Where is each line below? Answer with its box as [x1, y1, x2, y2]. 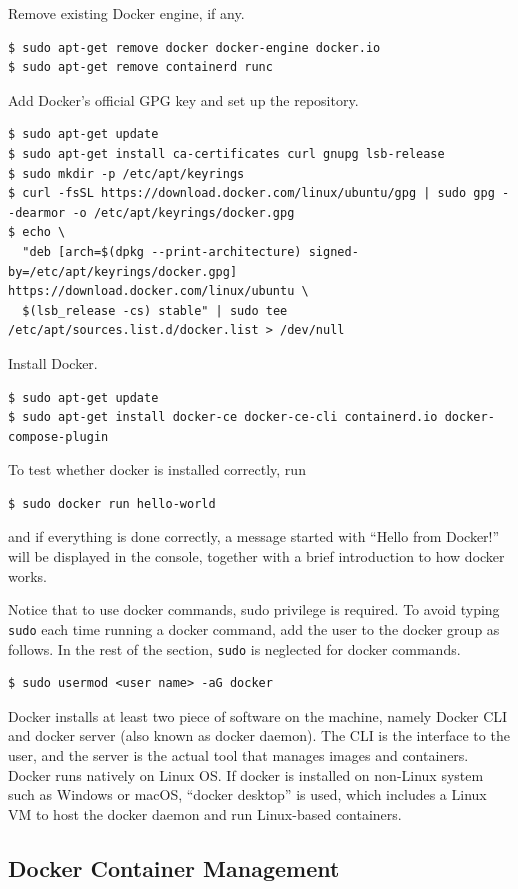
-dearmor [8, 205, 66, 220]
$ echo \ [8, 225, 66, 240]
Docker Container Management [8, 852, 340, 883]
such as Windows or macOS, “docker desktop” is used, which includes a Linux [8, 784, 487, 805]
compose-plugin [8, 429, 109, 444]
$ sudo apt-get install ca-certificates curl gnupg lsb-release [8, 146, 445, 161]
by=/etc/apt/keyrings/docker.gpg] [8, 264, 238, 279]
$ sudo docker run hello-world [8, 496, 216, 511]
